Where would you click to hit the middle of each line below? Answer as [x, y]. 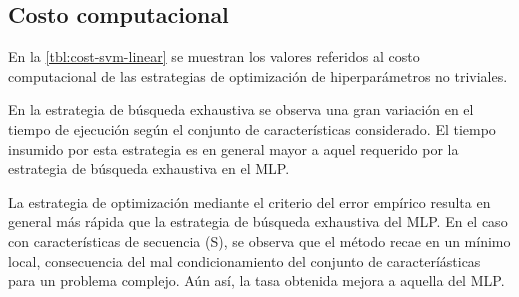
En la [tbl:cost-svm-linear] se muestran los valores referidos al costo [214, 56]
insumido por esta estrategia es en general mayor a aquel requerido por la [233, 148]
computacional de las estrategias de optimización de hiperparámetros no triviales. [258, 75]
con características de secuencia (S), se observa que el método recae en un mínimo [259, 240]
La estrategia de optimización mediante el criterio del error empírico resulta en [249, 201]
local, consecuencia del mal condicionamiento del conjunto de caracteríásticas [244, 260]
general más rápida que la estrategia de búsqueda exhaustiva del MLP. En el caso [258, 221]
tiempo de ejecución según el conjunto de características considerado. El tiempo [252, 128]
